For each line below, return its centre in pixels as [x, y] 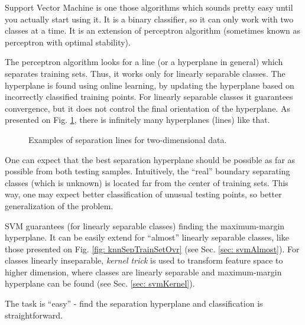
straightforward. [34, 315]
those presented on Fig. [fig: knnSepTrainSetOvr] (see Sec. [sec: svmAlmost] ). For [152, 248]
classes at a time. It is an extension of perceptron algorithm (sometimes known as [152, 30]
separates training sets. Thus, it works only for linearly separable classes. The [145, 73]
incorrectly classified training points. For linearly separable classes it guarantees [149, 97]
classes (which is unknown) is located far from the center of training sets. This [147, 182]
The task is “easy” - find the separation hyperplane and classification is [134, 303]
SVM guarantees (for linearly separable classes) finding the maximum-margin [145, 225]
